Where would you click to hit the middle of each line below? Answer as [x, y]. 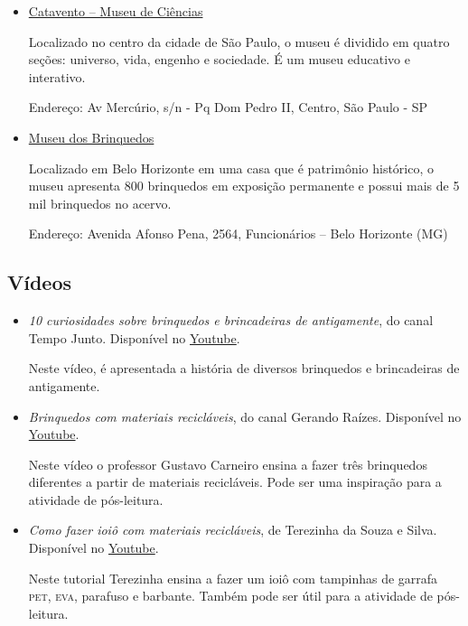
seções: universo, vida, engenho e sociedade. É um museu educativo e [219, 59]
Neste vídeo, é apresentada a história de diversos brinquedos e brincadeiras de [244, 368]
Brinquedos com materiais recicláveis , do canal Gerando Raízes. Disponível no [245, 416]
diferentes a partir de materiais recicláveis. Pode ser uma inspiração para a [235, 482]
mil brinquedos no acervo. [100, 203]
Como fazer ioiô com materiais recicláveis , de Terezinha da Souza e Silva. [233, 530]
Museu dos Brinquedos [91, 137]
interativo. [57, 76]
